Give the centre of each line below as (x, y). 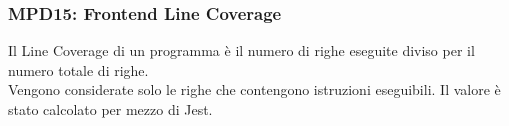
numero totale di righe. (78, 69)
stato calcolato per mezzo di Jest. (110, 109)
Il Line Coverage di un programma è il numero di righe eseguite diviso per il (241, 50)
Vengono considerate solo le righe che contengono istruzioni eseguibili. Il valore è (254, 89)
